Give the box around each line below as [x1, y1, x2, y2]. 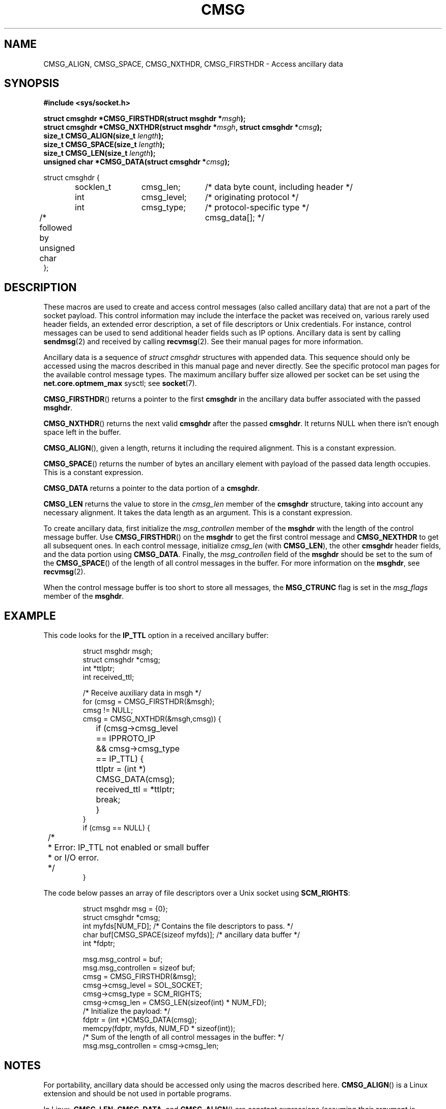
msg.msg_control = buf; [82, 955, 163, 964]
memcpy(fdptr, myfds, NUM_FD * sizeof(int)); [82, 1024, 236, 1033]
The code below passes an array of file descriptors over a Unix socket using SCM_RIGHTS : [43, 889, 350, 898]
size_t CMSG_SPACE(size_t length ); [43, 140, 165, 149]
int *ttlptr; [82, 664, 115, 673]
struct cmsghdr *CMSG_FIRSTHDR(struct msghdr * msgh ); [43, 114, 246, 123]
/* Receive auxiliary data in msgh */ [82, 688, 202, 698]
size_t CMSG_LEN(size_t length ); [43, 149, 156, 158]
